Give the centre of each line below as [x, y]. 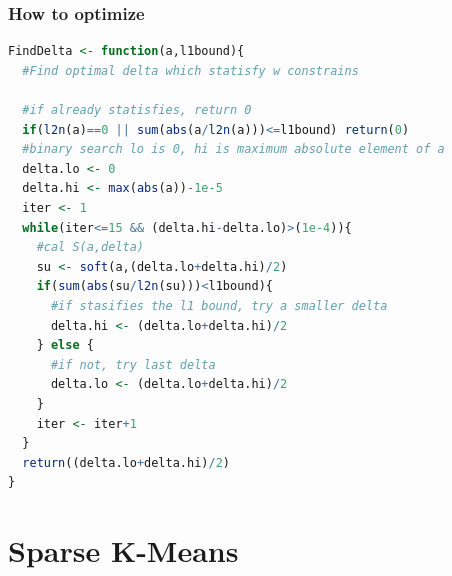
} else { [65, 345]
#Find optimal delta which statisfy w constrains [190, 70]
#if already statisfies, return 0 [137, 110]
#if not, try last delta [133, 364]
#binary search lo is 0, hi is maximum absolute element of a [233, 149]
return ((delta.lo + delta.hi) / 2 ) [126, 462]
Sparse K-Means [123, 550]
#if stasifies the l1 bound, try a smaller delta [219, 305]
